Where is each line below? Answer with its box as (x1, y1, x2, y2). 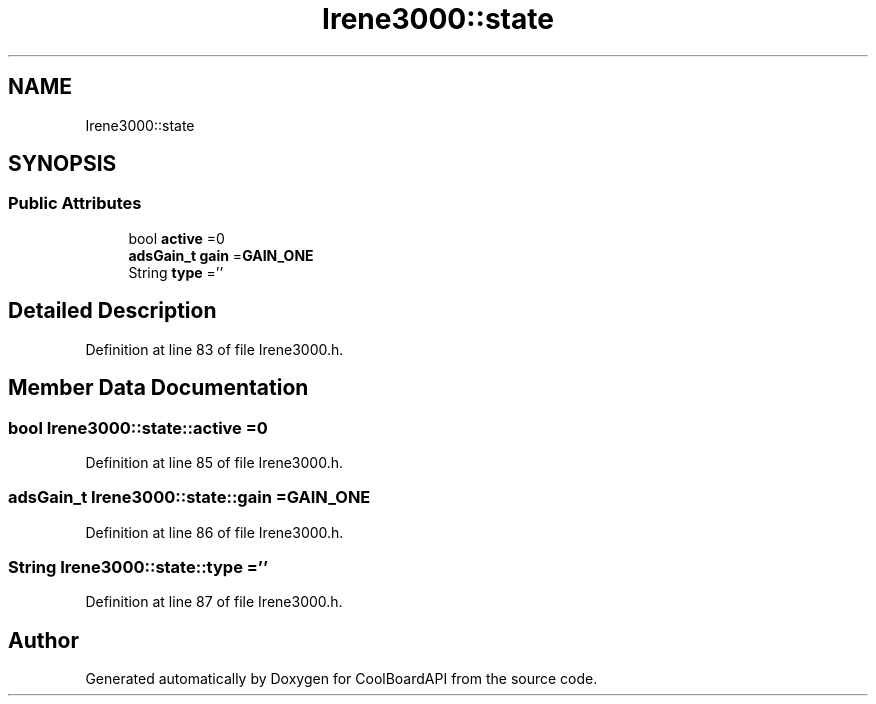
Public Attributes (8, 193, 142, 214)
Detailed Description (8, 298, 217, 324)
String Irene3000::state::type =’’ (8, 557, 269, 577)
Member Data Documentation (8, 375, 309, 401)
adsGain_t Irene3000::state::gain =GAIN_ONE (8, 487, 371, 508)
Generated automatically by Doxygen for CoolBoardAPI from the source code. (85, 670, 598, 688)
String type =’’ (128, 263, 224, 281)
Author (8, 627, 79, 653)
